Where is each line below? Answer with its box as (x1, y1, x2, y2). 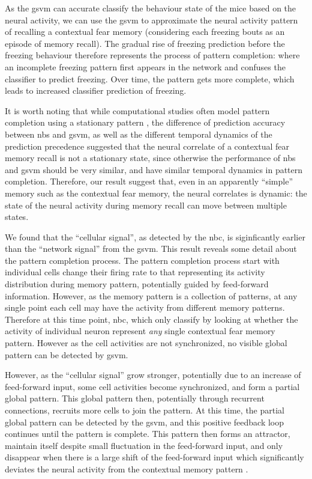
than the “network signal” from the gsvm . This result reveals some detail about (5, 242, 297, 255)
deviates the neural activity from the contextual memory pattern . (5, 462, 248, 475)
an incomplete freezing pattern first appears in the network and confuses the (5, 60, 286, 73)
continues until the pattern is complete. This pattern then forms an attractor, (5, 427, 290, 440)
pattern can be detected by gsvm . (5, 348, 128, 361)
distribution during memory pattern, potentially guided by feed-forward (5, 278, 269, 290)
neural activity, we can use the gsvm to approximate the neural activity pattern (5, 13, 298, 26)
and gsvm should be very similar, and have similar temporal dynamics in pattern (5, 163, 303, 175)
